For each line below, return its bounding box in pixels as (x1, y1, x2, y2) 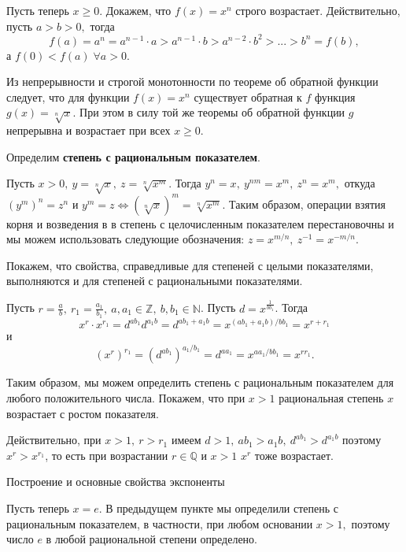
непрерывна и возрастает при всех (6, 122, 171, 139)
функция (314, 88, 356, 105)
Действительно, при (6, 432, 101, 448)
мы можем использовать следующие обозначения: (6, 231, 245, 247)
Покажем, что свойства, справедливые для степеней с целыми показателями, (6, 257, 374, 273)
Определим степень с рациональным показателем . (6, 148, 261, 165)
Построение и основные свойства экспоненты (6, 473, 225, 490)
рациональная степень (279, 389, 384, 406)
